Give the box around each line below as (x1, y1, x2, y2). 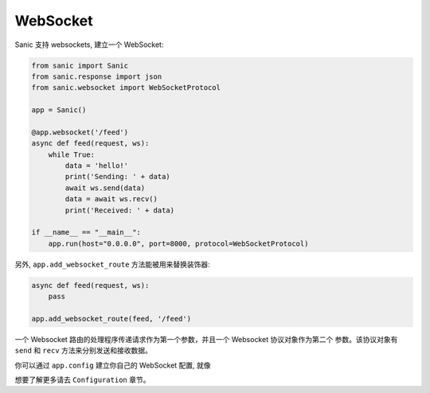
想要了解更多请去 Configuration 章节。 (14, 375, 150, 385)
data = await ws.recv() (64, 195, 158, 204)
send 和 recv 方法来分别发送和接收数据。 (14, 346, 153, 356)
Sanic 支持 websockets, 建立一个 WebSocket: (14, 40, 164, 49)
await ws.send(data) (64, 183, 146, 193)
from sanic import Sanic (31, 60, 129, 70)
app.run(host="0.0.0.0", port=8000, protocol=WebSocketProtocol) (48, 239, 309, 248)
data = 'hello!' (64, 161, 129, 170)
